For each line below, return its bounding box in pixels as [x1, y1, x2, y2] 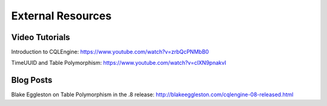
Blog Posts [11, 75, 53, 85]
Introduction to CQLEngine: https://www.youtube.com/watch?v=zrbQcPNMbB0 [11, 48, 209, 56]
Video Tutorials [11, 32, 70, 42]
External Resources [11, 9, 112, 22]
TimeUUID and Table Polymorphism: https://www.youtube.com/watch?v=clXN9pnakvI [11, 59, 226, 67]
